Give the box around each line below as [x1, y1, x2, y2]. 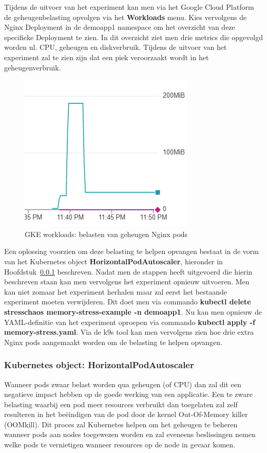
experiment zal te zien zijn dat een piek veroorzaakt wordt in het [4, 51, 209, 62]
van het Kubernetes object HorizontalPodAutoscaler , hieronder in [4, 256, 223, 266]
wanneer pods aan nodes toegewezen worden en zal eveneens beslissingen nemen [4, 429, 256, 440]
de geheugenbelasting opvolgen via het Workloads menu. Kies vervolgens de [4, 11, 247, 22]
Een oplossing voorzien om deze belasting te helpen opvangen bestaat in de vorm [4, 246, 259, 257]
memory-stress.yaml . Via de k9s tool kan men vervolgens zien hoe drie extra [4, 327, 254, 337]
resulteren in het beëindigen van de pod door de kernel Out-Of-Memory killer [4, 409, 248, 420]
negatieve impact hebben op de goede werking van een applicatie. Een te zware [4, 389, 253, 400]
